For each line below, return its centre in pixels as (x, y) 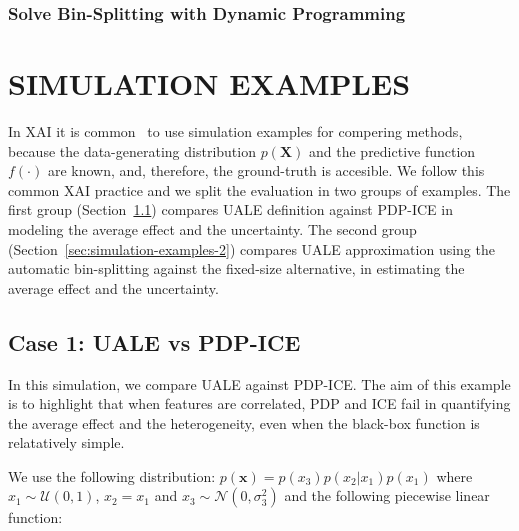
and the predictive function (392, 150)
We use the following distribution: (112, 475)
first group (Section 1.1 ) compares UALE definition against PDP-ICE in (230, 209)
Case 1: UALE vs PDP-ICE (154, 341)
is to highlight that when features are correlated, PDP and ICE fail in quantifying (259, 403)
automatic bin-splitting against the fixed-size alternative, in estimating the (236, 268)
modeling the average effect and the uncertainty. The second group (212, 228)
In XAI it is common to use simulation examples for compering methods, (235, 130)
